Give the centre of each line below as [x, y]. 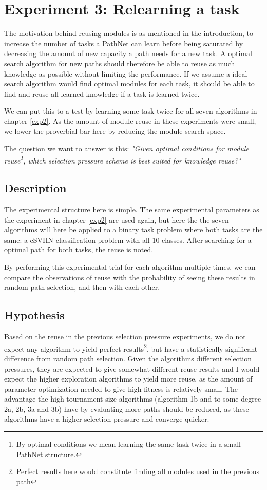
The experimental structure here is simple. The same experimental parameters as [132, 210]
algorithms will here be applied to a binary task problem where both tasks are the [133, 230]
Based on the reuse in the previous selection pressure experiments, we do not [125, 337]
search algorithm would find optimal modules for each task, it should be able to [129, 84]
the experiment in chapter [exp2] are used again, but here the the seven [117, 219]
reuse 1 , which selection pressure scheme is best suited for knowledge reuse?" [122, 159]
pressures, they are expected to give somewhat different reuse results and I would [132, 368]
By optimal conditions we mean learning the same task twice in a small [129, 444]
